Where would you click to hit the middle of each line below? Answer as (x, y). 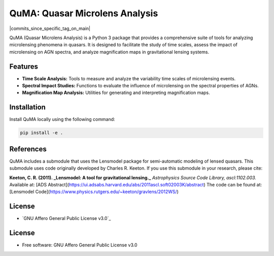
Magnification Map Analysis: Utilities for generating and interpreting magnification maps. (116, 93)
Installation (27, 107)
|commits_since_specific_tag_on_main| (50, 28)
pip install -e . (42, 133)
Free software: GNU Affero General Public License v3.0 (80, 245)
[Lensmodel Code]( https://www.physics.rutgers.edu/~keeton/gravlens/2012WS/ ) (94, 192)
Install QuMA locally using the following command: (62, 119)
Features (24, 66)
